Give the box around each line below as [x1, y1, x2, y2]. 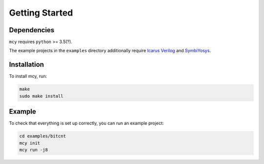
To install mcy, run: [9, 73, 47, 79]
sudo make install [19, 93, 64, 99]
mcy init [19, 140, 41, 146]
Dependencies [9, 26, 55, 34]
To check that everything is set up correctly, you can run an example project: [9, 120, 164, 126]
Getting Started [9, 7, 73, 18]
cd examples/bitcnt [19, 133, 66, 139]
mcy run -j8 [19, 147, 48, 152]
